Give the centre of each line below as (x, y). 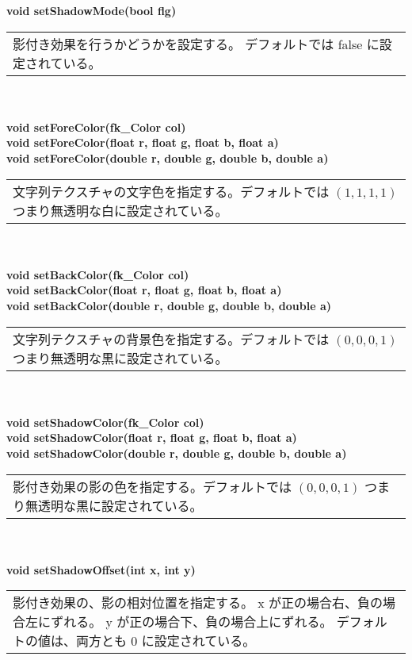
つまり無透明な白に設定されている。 (120, 210)
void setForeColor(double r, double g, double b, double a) (168, 157)
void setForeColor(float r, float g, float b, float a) (143, 142)
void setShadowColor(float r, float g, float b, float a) (152, 437)
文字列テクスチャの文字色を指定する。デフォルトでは (171, 191)
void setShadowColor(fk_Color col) (105, 422)
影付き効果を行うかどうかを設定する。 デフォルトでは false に (196, 44)
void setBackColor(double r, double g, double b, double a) (169, 305)
